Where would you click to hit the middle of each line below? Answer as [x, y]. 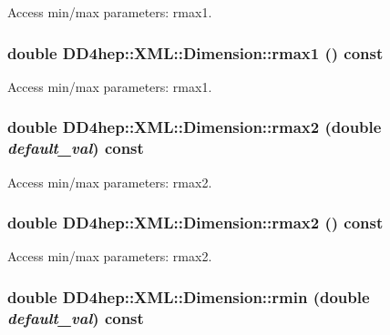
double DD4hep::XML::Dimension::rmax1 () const [195, 52]
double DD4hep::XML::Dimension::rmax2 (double [195, 127]
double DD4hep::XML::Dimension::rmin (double [189, 296]
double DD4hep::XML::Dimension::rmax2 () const [195, 223]
